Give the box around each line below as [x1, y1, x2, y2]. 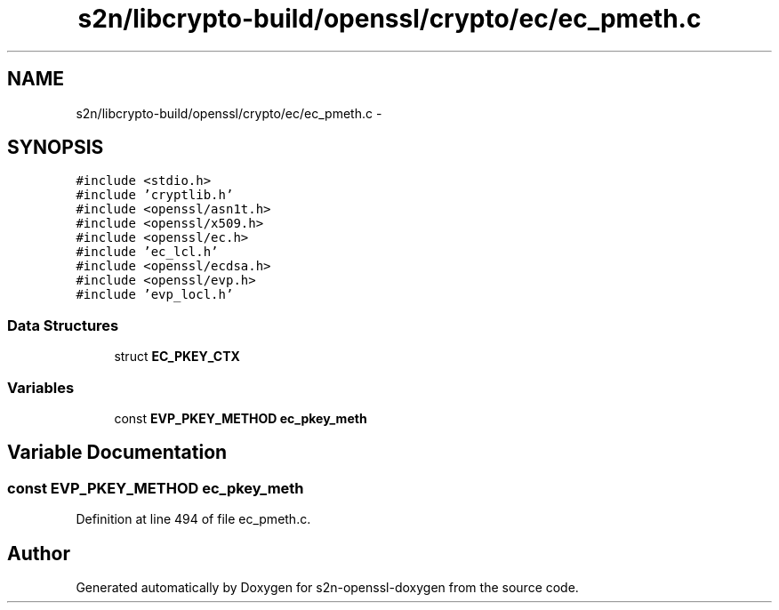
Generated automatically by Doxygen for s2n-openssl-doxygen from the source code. [76, 580, 579, 595]
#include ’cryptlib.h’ [76, 188, 234, 203]
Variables [7, 378, 75, 397]
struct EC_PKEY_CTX [114, 349, 240, 365]
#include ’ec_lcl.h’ [76, 245, 219, 260]
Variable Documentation [7, 441, 228, 464]
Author [7, 542, 70, 565]
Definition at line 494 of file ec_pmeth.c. [76, 511, 311, 527]
